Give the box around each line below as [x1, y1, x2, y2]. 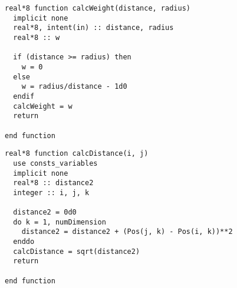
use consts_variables [13, 159, 98, 168]
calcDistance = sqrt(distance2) [13, 247, 140, 256]
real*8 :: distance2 [13, 179, 94, 187]
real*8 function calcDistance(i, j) [5, 149, 149, 158]
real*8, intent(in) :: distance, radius [13, 24, 174, 32]
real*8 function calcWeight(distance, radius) [5, 4, 190, 12]
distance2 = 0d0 [13, 208, 77, 217]
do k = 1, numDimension [13, 217, 106, 226]
